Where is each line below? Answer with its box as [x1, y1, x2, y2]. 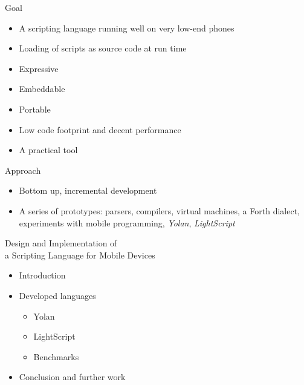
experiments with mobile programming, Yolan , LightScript [19, 216, 235, 229]
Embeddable [19, 82, 65, 95]
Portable [19, 102, 51, 115]
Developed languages [19, 289, 96, 301]
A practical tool [19, 143, 78, 156]
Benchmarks [33, 350, 79, 363]
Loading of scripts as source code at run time [19, 42, 187, 54]
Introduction [19, 269, 66, 281]
